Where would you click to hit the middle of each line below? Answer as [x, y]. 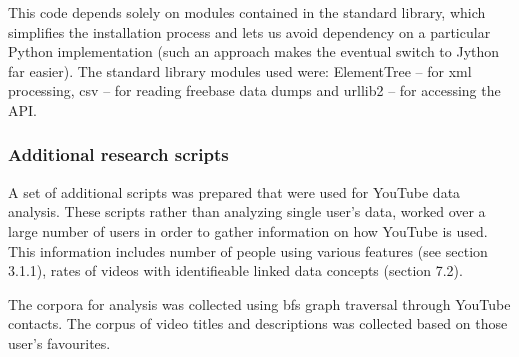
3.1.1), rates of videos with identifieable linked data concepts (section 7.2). [235, 270]
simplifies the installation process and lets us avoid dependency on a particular [249, 31]
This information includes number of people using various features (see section [248, 250]
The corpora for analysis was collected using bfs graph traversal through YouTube [259, 303]
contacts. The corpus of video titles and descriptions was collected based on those [258, 323]
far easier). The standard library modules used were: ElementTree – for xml [240, 70]
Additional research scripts [118, 154]
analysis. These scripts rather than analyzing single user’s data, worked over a [247, 211]
